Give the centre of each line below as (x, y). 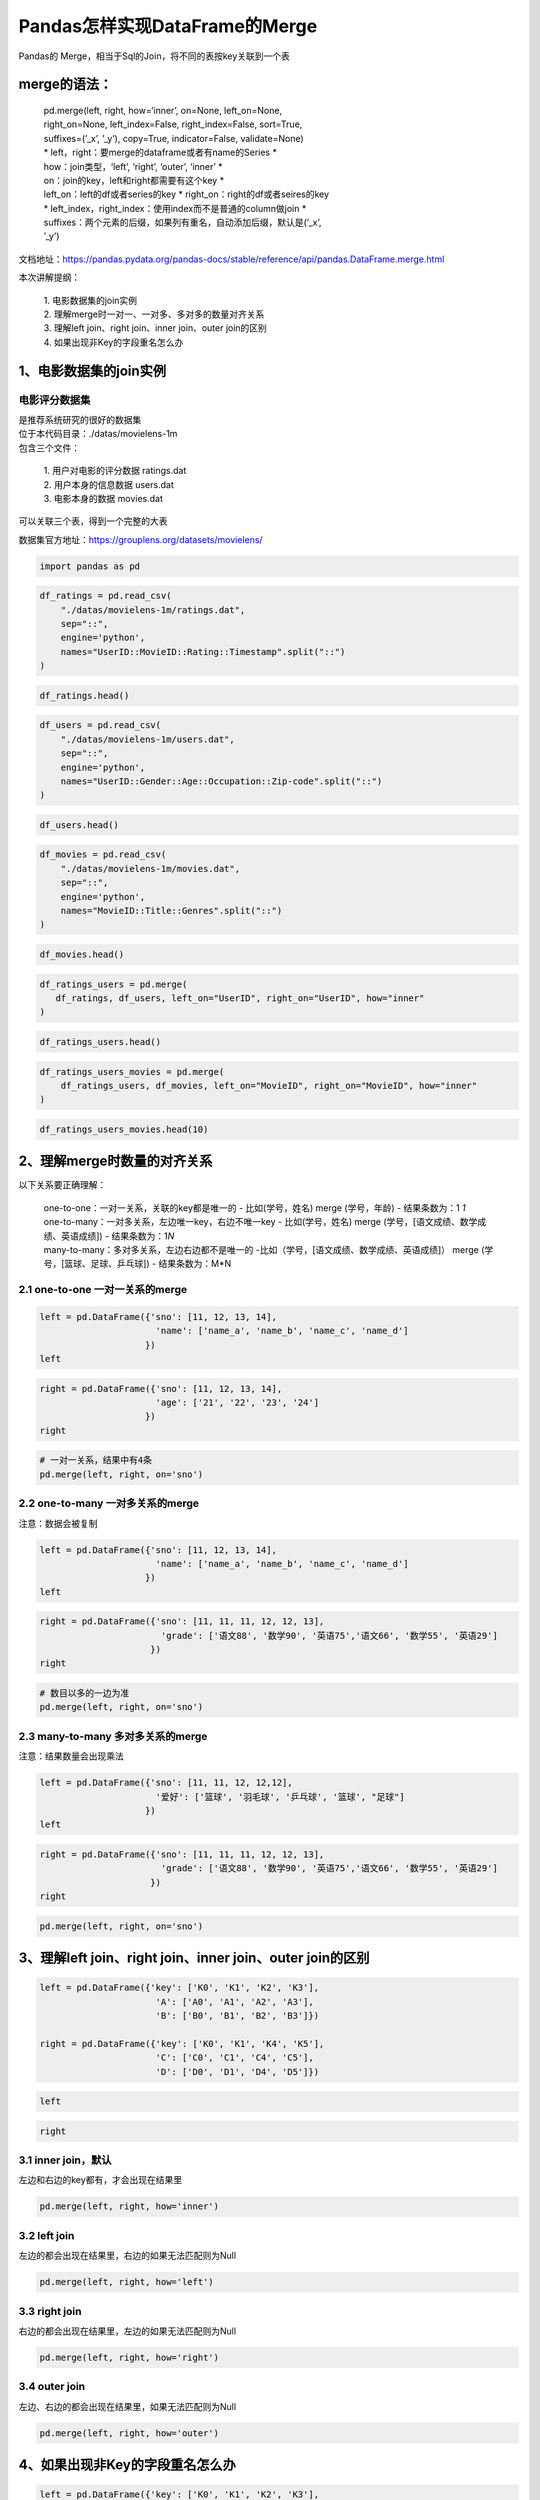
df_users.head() (79, 824)
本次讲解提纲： (49, 277)
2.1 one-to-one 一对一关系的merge (103, 1290)
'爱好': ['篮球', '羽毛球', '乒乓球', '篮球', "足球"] (280, 1796)
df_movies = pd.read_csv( (103, 854)
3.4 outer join (52, 2387)
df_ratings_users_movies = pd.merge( (132, 1071)
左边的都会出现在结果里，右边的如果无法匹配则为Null (127, 2256)
